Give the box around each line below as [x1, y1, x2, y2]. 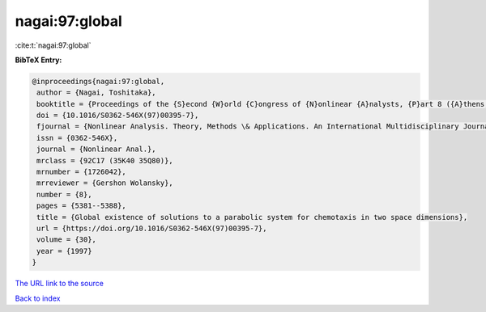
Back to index [15, 293, 61, 303]
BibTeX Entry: [15, 55, 62, 65]
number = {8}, [36, 190, 92, 199]
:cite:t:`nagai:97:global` [15, 40, 92, 50]
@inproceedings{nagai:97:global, [32, 77, 165, 86]
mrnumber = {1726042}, [36, 167, 127, 177]
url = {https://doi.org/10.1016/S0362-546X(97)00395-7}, [36, 224, 267, 233]
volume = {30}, [36, 235, 97, 244]
